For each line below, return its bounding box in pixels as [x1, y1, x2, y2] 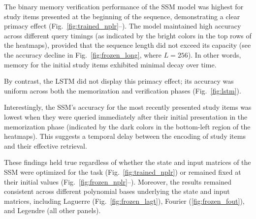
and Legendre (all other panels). [4, 205, 101, 216]
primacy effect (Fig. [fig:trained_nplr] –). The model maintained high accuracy [4, 21, 241, 31]
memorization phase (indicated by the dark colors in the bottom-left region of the [4, 121, 251, 131]
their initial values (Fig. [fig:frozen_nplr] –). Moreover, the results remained [4, 176, 231, 187]
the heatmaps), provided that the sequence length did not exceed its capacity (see [4, 40, 251, 50]
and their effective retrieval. [4, 140, 87, 151]
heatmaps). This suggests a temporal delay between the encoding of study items [4, 131, 246, 141]
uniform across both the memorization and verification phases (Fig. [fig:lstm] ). [4, 85, 241, 95]
